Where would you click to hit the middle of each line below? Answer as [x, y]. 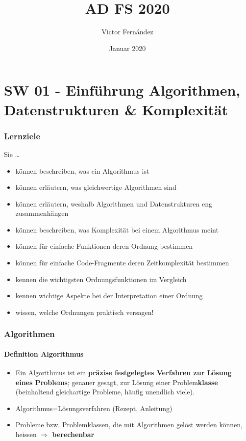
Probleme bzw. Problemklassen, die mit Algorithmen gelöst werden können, [129, 425]
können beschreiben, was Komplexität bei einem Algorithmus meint [117, 229]
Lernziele [22, 136]
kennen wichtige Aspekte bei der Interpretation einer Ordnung [109, 296]
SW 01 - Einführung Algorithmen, [122, 90]
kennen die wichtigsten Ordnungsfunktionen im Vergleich [101, 279]
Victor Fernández [127, 32]
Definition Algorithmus [44, 353]
